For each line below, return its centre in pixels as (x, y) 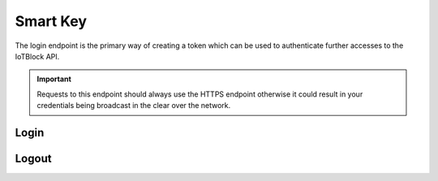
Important (54, 79)
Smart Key (51, 21)
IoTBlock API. (37, 56)
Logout (33, 158)
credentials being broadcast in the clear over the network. (134, 106)
